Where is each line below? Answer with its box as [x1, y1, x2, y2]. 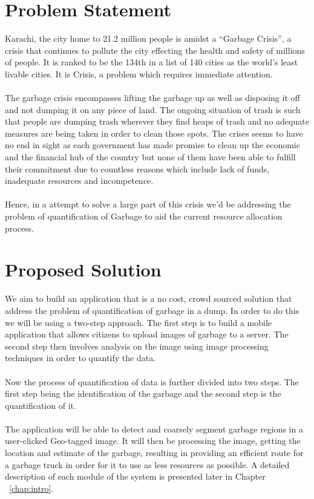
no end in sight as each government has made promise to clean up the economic [5, 139, 300, 151]
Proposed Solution [5, 257, 162, 282]
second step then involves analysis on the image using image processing [5, 339, 269, 352]
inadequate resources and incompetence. [5, 174, 154, 187]
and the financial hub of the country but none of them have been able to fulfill [5, 151, 296, 163]
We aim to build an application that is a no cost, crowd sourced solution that [5, 292, 292, 305]
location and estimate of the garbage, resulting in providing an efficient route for [5, 446, 304, 459]
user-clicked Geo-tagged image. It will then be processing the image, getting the [5, 434, 301, 447]
